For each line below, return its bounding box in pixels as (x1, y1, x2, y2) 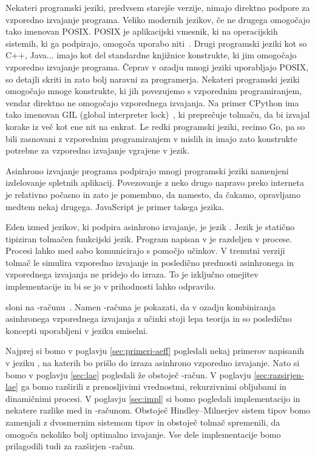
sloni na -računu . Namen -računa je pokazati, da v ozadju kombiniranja (5, 300, 276, 313)
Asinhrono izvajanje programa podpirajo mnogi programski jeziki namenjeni (5, 164, 289, 177)
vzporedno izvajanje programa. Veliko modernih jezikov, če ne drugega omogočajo (5, 13, 310, 26)
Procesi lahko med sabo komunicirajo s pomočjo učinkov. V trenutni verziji (5, 244, 285, 257)
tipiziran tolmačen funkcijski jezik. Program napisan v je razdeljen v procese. (5, 232, 292, 245)
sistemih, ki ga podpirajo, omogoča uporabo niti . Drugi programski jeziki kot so (5, 36, 307, 49)
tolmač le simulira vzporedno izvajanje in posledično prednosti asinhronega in (5, 256, 294, 268)
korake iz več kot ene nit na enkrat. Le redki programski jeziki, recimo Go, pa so (5, 120, 305, 132)
